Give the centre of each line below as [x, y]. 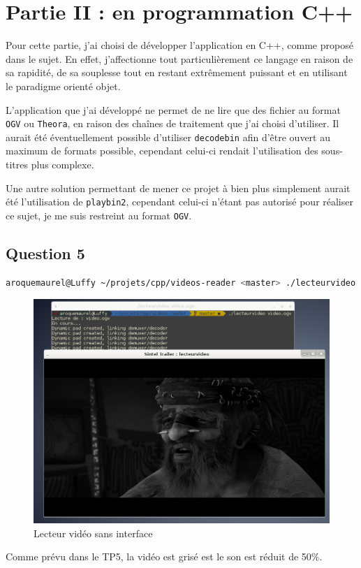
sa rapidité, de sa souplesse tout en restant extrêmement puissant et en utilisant [177, 72]
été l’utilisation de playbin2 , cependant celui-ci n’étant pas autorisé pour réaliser [179, 202]
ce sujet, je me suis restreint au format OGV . [99, 215]
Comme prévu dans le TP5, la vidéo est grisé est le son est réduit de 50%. [164, 556]
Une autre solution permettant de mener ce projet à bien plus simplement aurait [178, 188]
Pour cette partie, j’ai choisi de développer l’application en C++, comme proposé [179, 45]
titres [17, 164]
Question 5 [45, 253]
